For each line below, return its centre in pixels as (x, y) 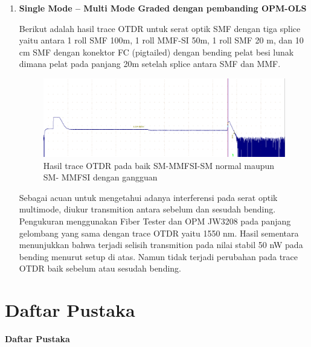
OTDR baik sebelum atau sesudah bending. (100, 268)
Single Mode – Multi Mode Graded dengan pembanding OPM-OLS (163, 8)
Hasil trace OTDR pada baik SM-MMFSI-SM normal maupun (159, 165)
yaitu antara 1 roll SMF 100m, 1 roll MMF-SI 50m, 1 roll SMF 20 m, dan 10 (161, 40)
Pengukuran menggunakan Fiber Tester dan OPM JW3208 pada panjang (155, 221)
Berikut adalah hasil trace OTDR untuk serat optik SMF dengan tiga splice (160, 28)
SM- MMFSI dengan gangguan (100, 177)
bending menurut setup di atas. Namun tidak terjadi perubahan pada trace (159, 256)
